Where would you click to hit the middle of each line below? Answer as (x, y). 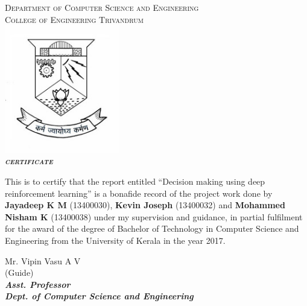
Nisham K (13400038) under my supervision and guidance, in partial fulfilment (154, 216)
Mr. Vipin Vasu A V (43, 260)
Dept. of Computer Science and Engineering (99, 296)
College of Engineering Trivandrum (74, 19)
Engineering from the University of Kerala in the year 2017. (115, 241)
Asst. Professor (38, 284)
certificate (29, 161)
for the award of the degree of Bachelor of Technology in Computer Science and (152, 228)
